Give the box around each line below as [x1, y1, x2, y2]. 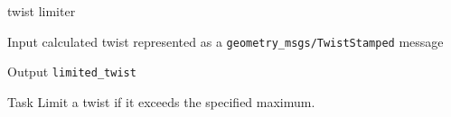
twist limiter [7, 2, 76, 20]
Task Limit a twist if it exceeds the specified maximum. [7, 92, 315, 111]
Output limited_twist [7, 62, 136, 81]
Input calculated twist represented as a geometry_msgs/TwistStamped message [7, 31, 444, 50]
